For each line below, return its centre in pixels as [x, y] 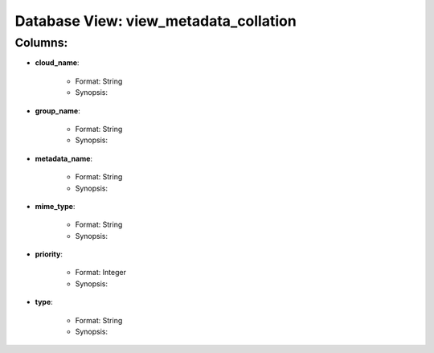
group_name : [57, 111]
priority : [49, 254]
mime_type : [55, 206]
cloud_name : [57, 63]
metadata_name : [63, 158]
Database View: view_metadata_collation [156, 21]
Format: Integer [100, 273]
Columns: [41, 43]
